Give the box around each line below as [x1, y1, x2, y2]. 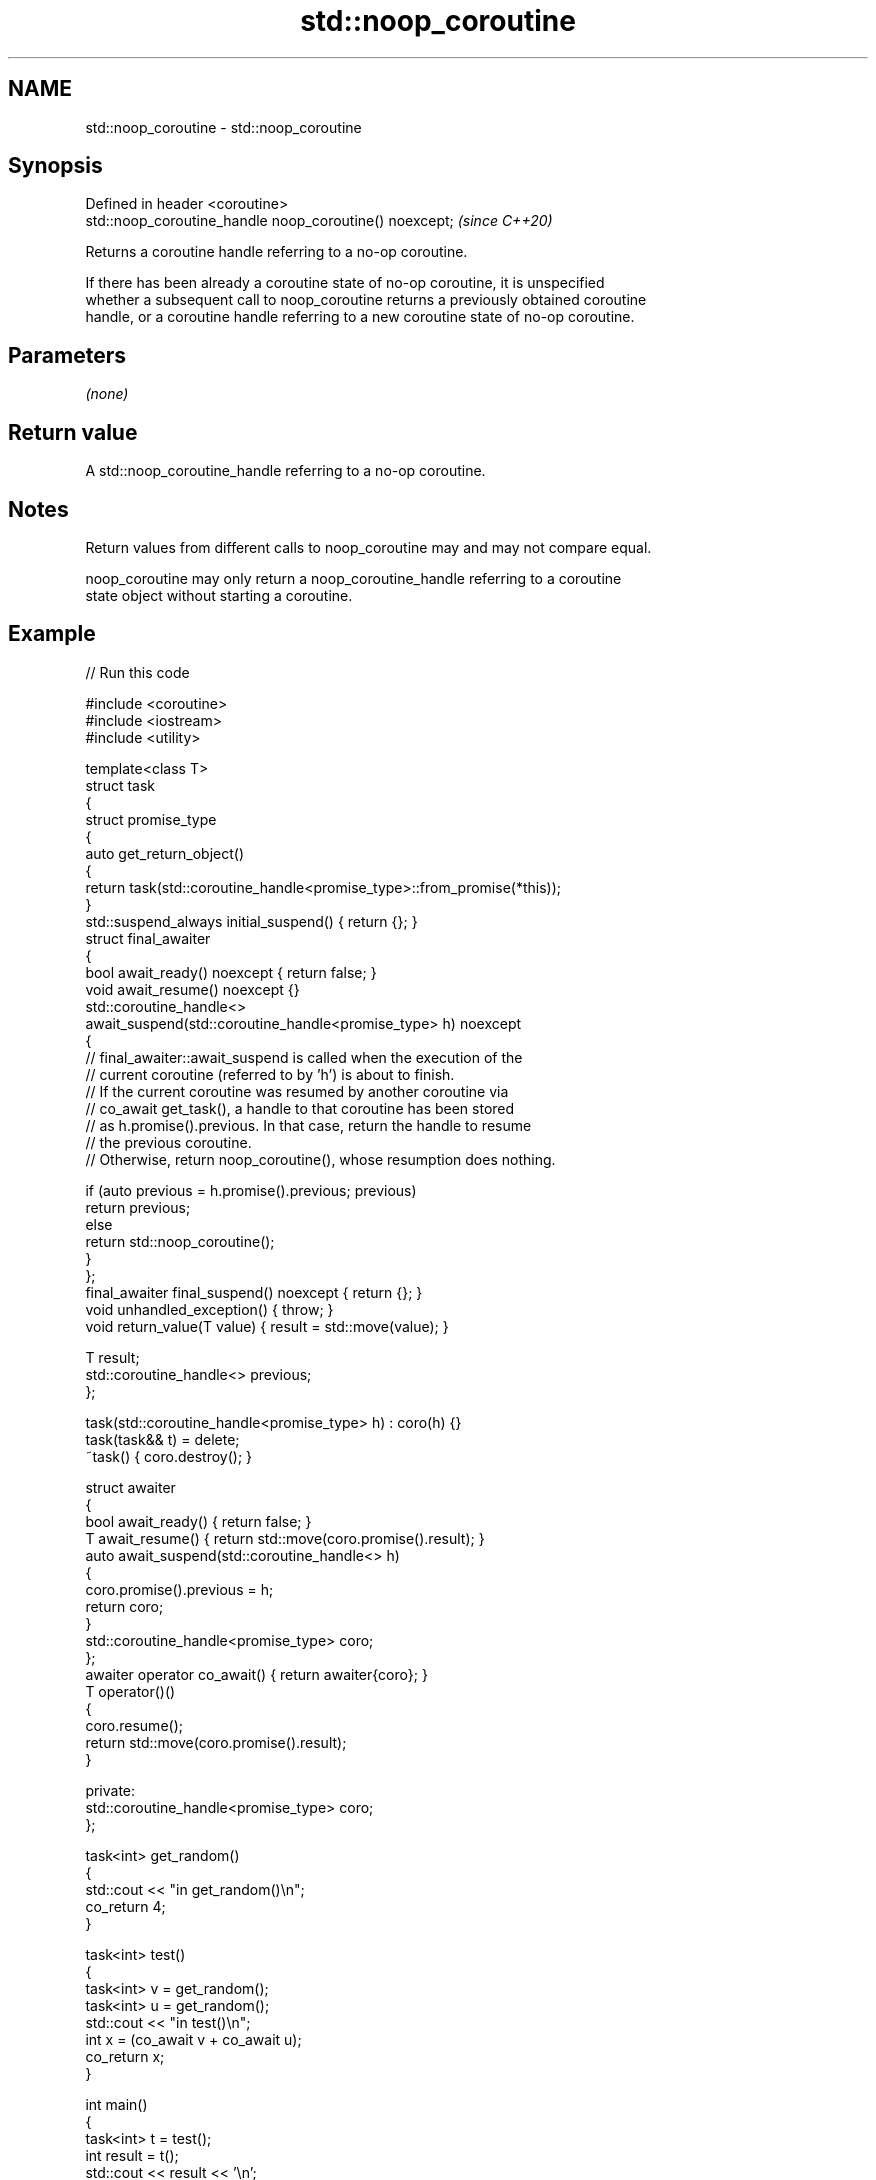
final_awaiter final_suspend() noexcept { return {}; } [85, 1283, 423, 1301]
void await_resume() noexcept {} [85, 980, 300, 998]
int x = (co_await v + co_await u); [85, 2030, 302, 2048]
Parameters [8, 342, 126, 368]
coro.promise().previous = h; [85, 1580, 274, 1598]
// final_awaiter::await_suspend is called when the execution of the [85, 1048, 523, 1066]
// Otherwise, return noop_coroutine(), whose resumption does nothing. [85, 1150, 556, 1168]
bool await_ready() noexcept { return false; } [85, 963, 377, 981]
